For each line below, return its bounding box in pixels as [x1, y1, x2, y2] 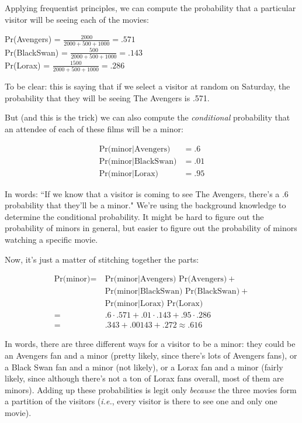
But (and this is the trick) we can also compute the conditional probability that [5, 111, 290, 123]
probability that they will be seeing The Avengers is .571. [5, 91, 210, 104]
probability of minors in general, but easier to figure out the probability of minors [5, 222, 297, 234]
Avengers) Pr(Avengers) [140, 275, 227, 284]
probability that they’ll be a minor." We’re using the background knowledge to [5, 199, 286, 211]
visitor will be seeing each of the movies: [5, 13, 149, 25]
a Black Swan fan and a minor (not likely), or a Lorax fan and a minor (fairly [5, 360, 283, 373]
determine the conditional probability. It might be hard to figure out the [5, 210, 264, 222]
